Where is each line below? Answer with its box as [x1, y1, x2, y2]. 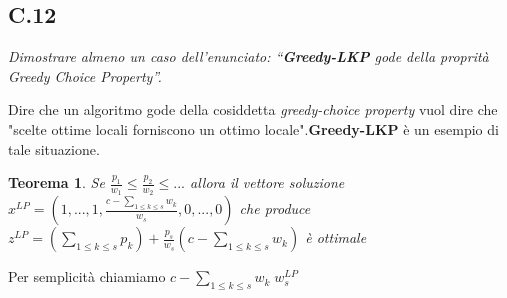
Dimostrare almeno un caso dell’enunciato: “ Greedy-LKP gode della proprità [8, 46, 489, 67]
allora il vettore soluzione [190, 172, 345, 193]
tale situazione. [8, 138, 100, 159]
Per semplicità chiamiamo [8, 266, 166, 287]
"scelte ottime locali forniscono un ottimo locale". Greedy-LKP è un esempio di [8, 118, 499, 139]
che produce [239, 198, 311, 219]
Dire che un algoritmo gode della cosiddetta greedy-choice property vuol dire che [8, 99, 498, 120]
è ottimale [305, 227, 367, 248]
